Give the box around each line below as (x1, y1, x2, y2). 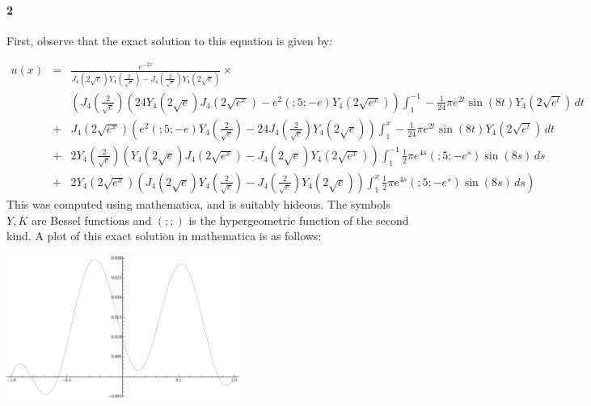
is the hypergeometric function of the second (188, 211, 409, 228)
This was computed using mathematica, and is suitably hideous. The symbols (6, 195, 390, 212)
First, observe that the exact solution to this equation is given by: (6, 32, 333, 49)
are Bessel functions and (31, 211, 152, 228)
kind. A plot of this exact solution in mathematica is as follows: (6, 227, 322, 244)
